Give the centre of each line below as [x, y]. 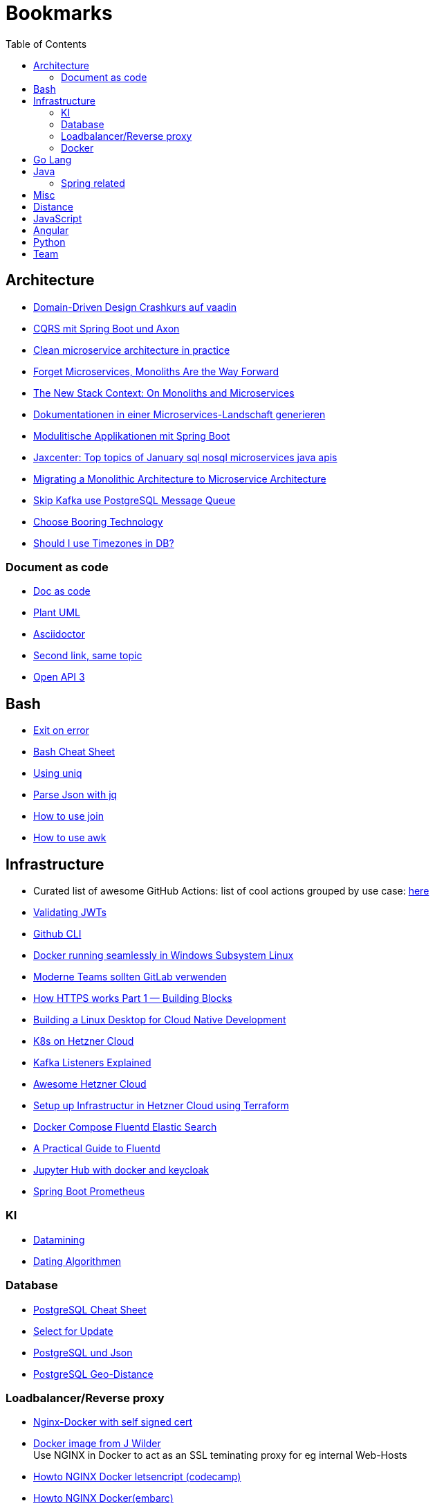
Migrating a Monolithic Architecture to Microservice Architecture [180, 478]
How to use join [68, 816]
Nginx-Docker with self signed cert [113, 1422]
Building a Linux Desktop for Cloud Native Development [160, 1020]
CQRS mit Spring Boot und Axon [107, 328]
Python [49, 242]
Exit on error [61, 730]
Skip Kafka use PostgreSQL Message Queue [135, 500]
